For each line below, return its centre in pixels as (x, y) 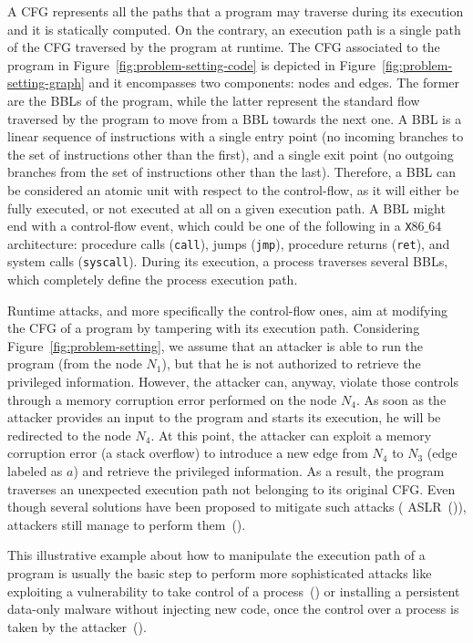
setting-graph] (46, 83)
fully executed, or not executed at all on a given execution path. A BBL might (226, 207)
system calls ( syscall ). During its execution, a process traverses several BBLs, (228, 261)
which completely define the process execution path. (153, 280)
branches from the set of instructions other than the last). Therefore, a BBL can (231, 172)
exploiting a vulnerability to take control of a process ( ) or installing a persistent (234, 591)
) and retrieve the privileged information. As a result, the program (259, 471)
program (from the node (75, 363)
